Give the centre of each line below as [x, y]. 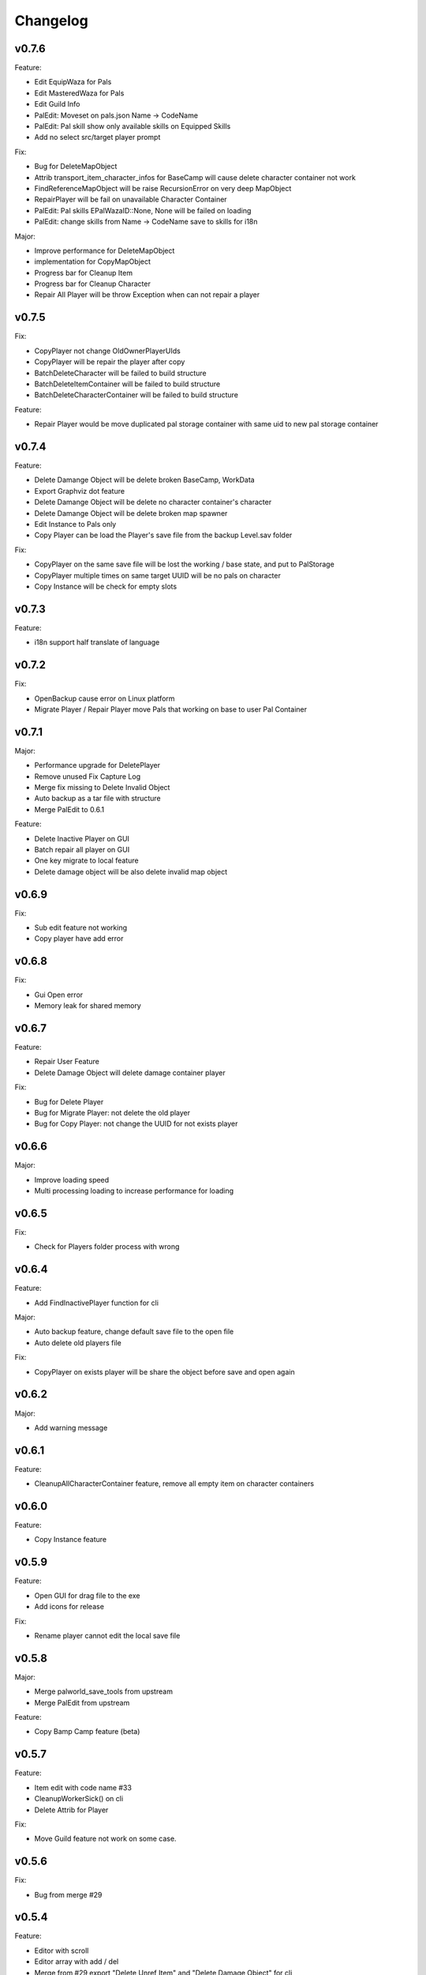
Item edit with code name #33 [83, 1787]
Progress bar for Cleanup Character [93, 284]
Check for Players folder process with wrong [107, 1247]
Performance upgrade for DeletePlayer [97, 766]
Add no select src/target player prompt [97, 137]
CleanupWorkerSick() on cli [79, 1799]
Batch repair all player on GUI [82, 849]
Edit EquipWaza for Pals [73, 82]
